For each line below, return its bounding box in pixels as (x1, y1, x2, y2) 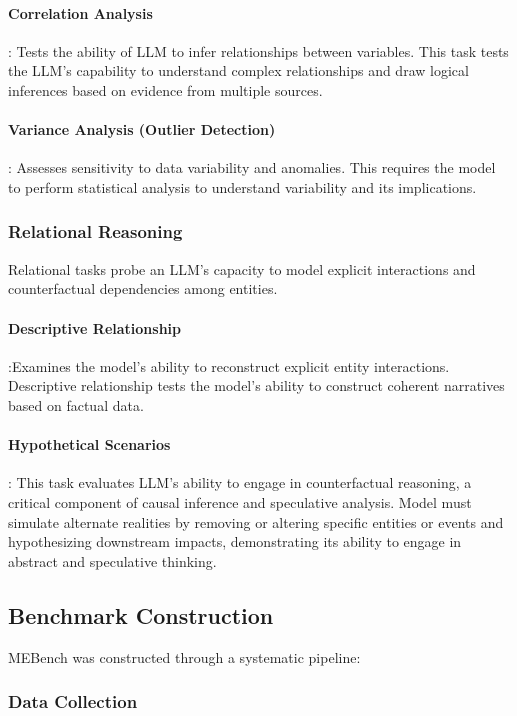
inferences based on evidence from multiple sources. (8, 79, 323, 100)
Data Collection (8, 689, 138, 714)
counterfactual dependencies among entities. (8, 278, 278, 299)
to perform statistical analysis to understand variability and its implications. (8, 176, 477, 197)
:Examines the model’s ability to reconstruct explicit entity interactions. (8, 355, 450, 376)
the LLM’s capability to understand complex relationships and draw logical (8, 60, 469, 81)
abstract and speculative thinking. (8, 550, 217, 571)
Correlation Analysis (8, 2, 153, 23)
